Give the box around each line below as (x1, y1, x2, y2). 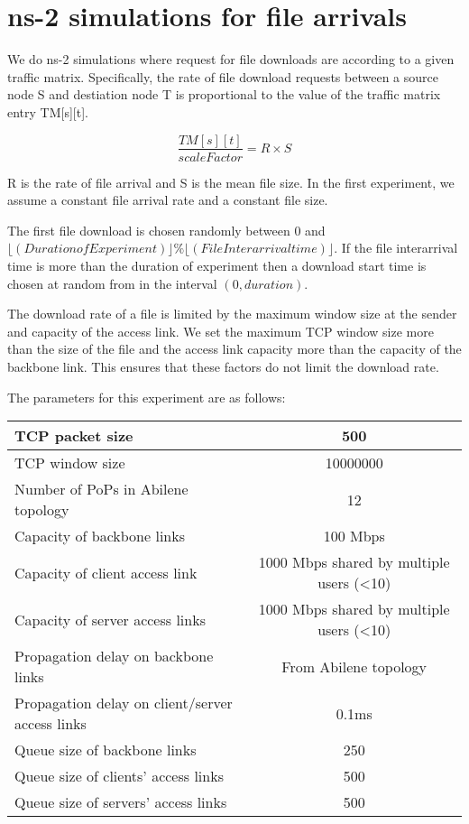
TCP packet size (14, 425, 133, 447)
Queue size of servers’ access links (14, 792, 227, 813)
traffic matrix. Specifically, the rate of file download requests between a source (7, 67, 438, 86)
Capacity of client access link (14, 561, 198, 583)
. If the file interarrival (334, 238, 458, 257)
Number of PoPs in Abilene (14, 478, 189, 500)
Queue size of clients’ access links (14, 765, 224, 787)
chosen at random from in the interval (7, 273, 217, 292)
